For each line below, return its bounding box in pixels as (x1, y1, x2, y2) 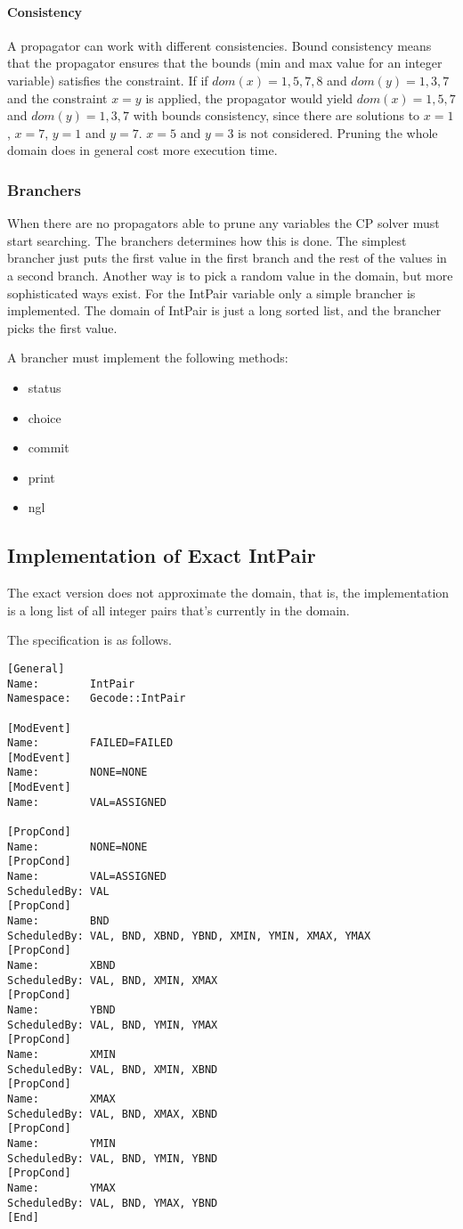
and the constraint (7, 88, 108, 107)
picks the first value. (7, 318, 118, 337)
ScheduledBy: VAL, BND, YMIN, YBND (7, 1152, 218, 1165)
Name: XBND (7, 959, 116, 972)
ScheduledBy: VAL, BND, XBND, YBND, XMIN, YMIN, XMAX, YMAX (7, 929, 371, 942)
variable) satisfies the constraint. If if (7, 70, 208, 89)
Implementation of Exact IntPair (7, 541, 316, 569)
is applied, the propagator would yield (145, 88, 353, 107)
